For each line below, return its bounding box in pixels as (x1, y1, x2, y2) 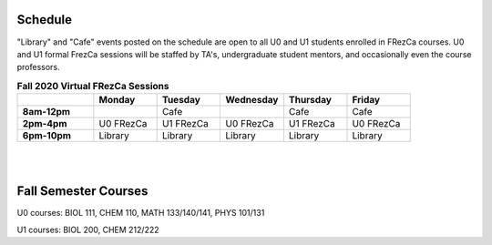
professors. (16, 62, 60, 73)
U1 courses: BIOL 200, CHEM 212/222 (16, 224, 159, 235)
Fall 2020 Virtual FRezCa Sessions (16, 79, 169, 92)
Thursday (288, 94, 333, 107)
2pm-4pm (22, 117, 67, 130)
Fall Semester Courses (16, 183, 149, 199)
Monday (98, 94, 136, 107)
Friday (352, 94, 381, 107)
